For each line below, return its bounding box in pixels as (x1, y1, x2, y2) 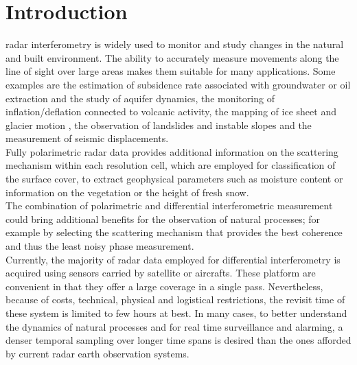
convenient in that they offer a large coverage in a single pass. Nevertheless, (5, 279, 323, 293)
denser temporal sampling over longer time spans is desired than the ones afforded (5, 333, 352, 347)
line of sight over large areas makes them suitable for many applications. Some (5, 64, 336, 78)
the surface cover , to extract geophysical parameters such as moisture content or (5, 172, 343, 186)
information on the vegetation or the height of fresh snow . (5, 185, 249, 199)
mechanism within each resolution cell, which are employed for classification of (5, 158, 336, 172)
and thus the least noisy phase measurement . (5, 239, 194, 253)
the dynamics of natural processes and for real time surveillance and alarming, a (5, 319, 343, 333)
